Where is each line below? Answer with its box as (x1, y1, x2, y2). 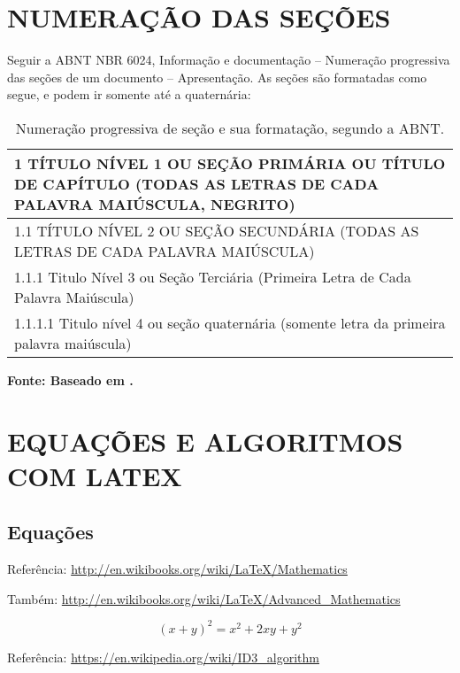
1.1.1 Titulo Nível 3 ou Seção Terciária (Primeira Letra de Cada (14, 266, 411, 287)
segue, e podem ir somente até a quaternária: (7, 85, 251, 104)
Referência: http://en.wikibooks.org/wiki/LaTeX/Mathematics (7, 560, 348, 578)
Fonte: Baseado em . (7, 370, 134, 389)
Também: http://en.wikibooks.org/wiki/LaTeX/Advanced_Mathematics (7, 589, 401, 607)
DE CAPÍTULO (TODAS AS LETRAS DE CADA (14, 173, 379, 194)
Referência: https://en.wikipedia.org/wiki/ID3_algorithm (7, 647, 319, 666)
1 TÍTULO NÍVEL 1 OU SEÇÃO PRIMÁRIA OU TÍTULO (14, 152, 446, 174)
